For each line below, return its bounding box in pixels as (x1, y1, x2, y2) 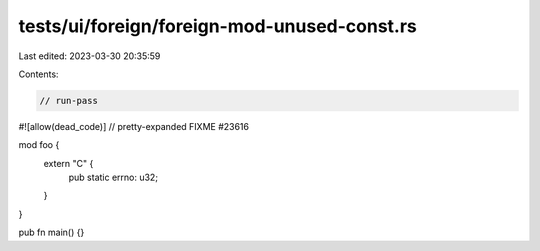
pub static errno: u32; (68, 171, 159, 184)
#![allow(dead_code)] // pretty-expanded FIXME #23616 (18, 120, 250, 132)
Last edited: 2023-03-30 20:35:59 (18, 50, 161, 62)
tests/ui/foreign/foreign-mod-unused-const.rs (18, 15, 417, 37)
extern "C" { (43, 157, 94, 169)
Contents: (18, 68, 59, 80)
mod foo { (18, 139, 60, 151)
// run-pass (39, 95, 99, 106)
